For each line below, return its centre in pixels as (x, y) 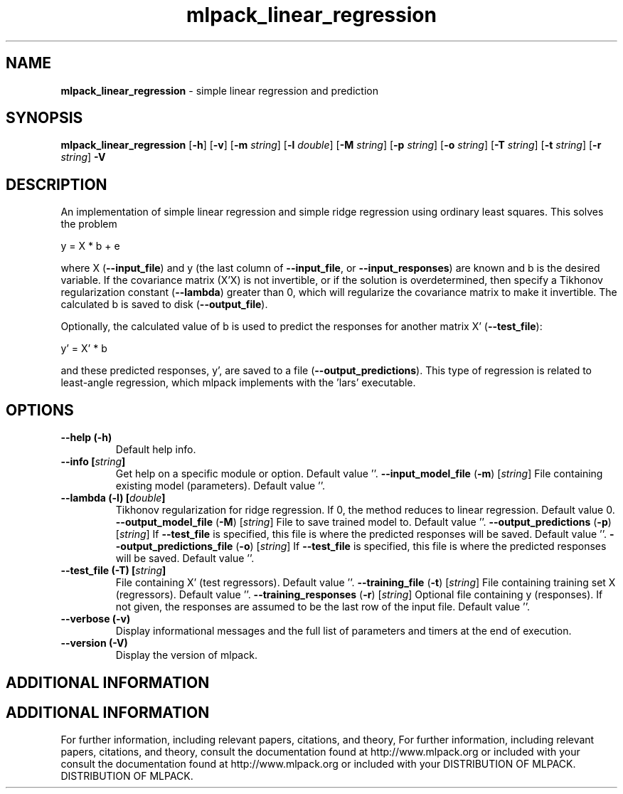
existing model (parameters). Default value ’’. (220, 486)
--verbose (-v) (96, 619)
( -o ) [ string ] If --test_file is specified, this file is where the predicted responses (421, 546)
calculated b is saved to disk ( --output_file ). (164, 305)
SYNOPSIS (44, 118)
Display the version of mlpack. (186, 655)
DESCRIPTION (57, 184)
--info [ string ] (93, 462)
